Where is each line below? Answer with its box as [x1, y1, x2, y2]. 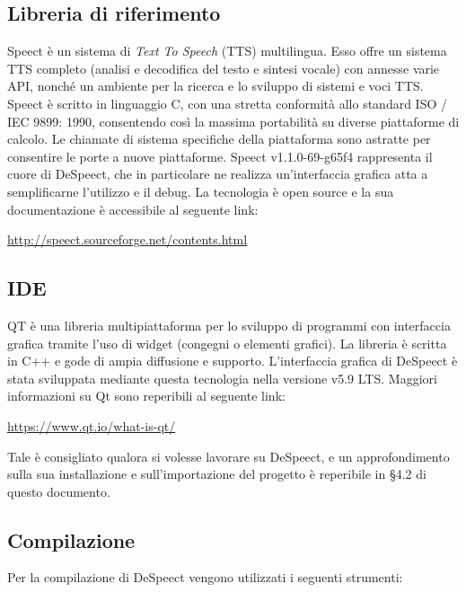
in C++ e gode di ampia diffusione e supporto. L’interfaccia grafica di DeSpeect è [7, 351, 458, 370]
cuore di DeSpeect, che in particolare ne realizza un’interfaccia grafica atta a [7, 164, 428, 183]
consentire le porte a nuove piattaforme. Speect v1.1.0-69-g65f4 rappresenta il [7, 146, 433, 165]
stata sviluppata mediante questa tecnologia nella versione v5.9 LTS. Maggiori [7, 368, 437, 387]
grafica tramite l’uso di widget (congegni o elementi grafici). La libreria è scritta [7, 333, 447, 352]
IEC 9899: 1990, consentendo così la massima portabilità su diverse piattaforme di [7, 111, 460, 130]
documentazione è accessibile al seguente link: [7, 199, 259, 218]
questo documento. [7, 482, 110, 500]
